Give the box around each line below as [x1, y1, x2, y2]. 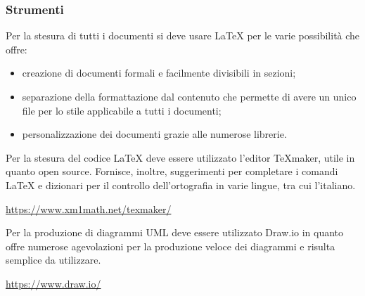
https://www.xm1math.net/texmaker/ [6, 201, 172, 216]
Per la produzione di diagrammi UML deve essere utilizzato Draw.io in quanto [6, 225, 344, 240]
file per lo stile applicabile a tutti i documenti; [22, 103, 222, 117]
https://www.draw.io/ [6, 276, 101, 290]
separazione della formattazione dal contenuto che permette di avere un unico [22, 89, 357, 103]
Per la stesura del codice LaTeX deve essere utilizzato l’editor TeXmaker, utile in [6, 150, 355, 165]
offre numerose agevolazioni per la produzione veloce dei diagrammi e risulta [6, 238, 335, 253]
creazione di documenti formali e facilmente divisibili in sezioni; [22, 65, 296, 80]
